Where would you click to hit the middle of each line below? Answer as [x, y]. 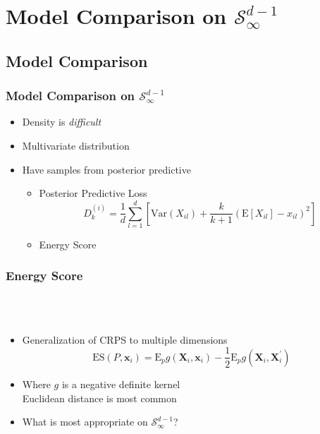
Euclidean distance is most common [99, 398]
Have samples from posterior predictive [106, 169]
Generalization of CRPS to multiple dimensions [125, 339]
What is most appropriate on [85, 422]
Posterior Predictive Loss [93, 193]
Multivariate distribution [76, 145]
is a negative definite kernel [121, 384]
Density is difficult [62, 122]
